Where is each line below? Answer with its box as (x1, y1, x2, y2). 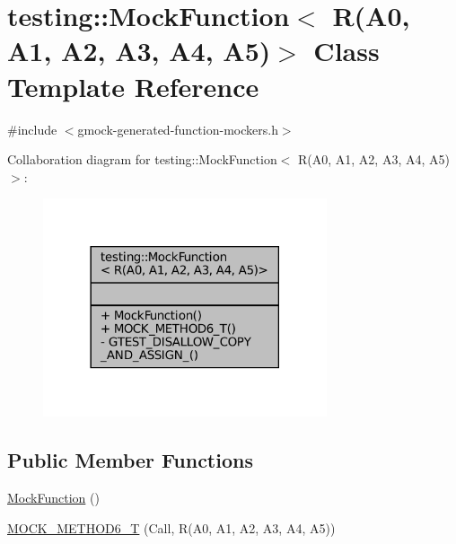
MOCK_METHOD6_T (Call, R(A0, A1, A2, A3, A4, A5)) (7, 518, 336, 537)
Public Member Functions (7, 446, 253, 474)
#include (7, 119, 57, 138)
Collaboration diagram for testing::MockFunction (7, 150, 277, 169)
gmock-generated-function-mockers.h (77, 119, 278, 138)
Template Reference (7, 67, 259, 104)
